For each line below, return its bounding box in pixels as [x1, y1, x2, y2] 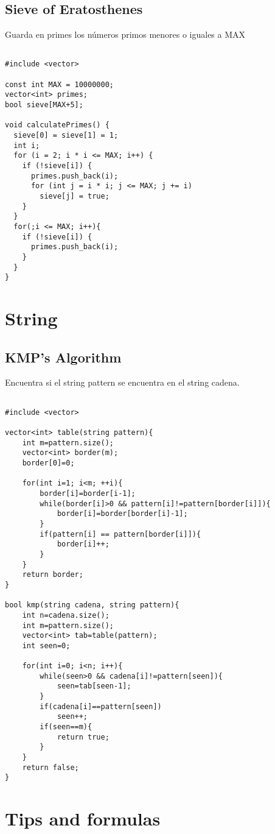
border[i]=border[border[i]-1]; [57, 509, 188, 518]
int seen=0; [22, 641, 71, 650]
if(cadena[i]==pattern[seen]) [40, 702, 162, 711]
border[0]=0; [22, 459, 75, 467]
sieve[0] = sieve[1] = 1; [13, 131, 119, 140]
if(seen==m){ [40, 723, 92, 732]
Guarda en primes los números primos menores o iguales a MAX [5, 28, 246, 41]
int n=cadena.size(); [22, 610, 110, 620]
